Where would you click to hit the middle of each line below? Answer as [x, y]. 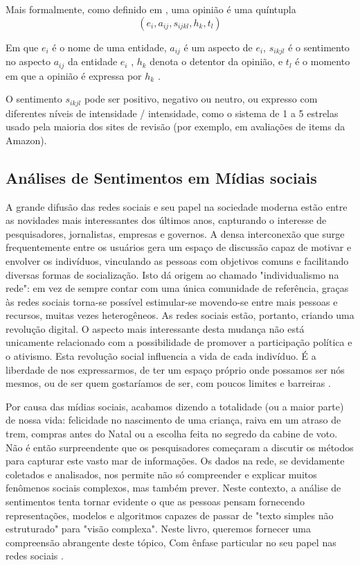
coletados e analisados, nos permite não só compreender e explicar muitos [161, 474]
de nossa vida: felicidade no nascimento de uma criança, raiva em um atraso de [173, 420]
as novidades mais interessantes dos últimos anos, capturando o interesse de [166, 220]
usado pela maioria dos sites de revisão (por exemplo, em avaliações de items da [175, 127]
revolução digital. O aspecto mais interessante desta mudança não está [155, 328]
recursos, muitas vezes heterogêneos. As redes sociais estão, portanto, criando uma [180, 315]
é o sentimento [319, 47]
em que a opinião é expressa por [74, 75]
